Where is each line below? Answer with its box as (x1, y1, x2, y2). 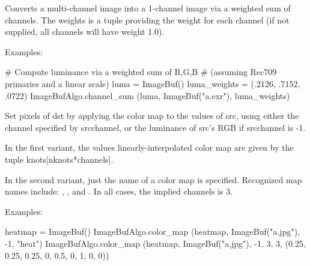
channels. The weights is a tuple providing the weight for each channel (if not (5, 13, 290, 26)
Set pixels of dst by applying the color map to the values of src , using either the (5, 109, 299, 122)
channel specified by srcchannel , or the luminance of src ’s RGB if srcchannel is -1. (5, 121, 306, 133)
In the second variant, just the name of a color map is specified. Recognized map (5, 173, 302, 186)
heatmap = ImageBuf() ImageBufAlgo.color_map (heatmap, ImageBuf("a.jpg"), (5, 225, 300, 238)
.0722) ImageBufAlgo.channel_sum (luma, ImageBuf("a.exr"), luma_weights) (5, 89, 290, 101)
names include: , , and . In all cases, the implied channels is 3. (5, 185, 233, 198)
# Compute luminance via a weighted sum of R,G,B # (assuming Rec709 (5, 65, 277, 78)
